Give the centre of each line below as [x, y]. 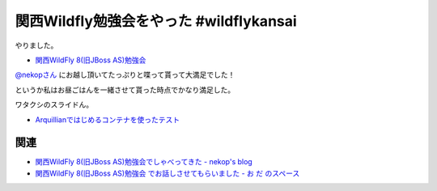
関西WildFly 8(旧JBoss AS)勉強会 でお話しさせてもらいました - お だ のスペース [168, 173]
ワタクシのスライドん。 [54, 104]
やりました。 [36, 45]
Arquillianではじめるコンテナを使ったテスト [108, 119]
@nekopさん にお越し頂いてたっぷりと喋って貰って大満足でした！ [125, 75]
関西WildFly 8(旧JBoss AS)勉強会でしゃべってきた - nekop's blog [144, 162]
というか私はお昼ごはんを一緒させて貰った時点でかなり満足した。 [125, 90]
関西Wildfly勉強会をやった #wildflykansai [156, 21]
